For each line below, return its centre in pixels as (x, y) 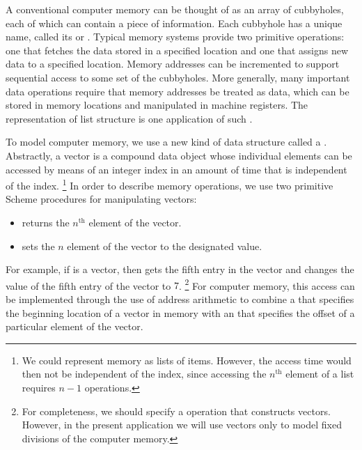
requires (39, 387)
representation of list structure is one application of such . (129, 118)
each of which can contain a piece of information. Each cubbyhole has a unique (174, 23)
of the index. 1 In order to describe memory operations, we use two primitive (170, 184)
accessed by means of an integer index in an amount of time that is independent (176, 169)
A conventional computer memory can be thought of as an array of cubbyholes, (175, 9)
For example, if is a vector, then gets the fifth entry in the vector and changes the (180, 269)
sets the (38, 246)
